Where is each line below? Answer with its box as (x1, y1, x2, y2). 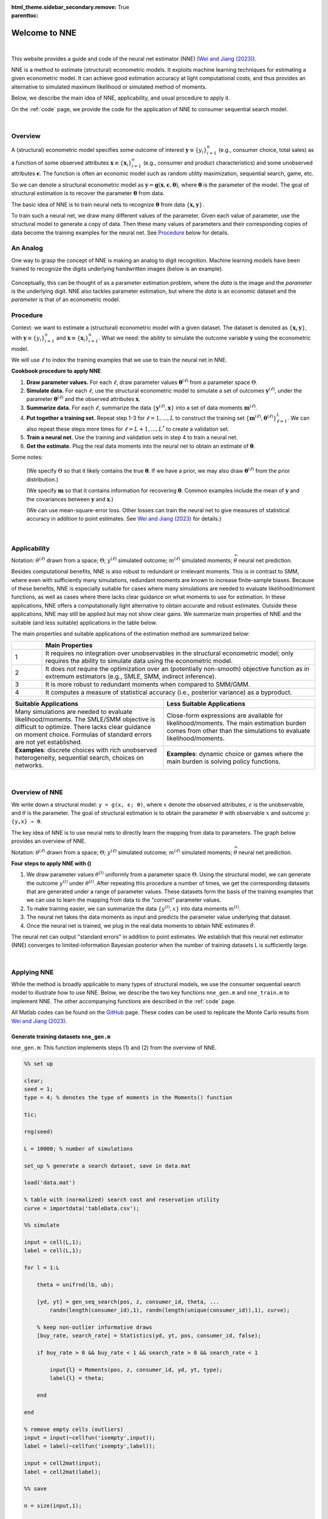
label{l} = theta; (49, 1375, 104, 1382)
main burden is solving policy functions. (166, 757, 281, 766)
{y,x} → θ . (11, 818, 42, 825)
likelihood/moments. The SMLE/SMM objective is (15, 715, 155, 724)
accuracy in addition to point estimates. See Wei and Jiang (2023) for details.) (26, 515, 222, 523)
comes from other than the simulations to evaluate (166, 727, 310, 735)
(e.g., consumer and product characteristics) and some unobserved (143, 159, 313, 166)
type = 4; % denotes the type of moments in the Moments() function (24, 1094, 233, 1101)
